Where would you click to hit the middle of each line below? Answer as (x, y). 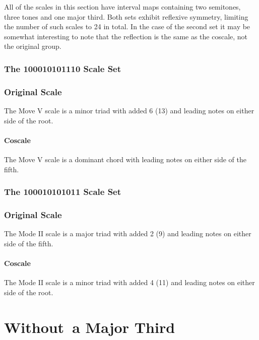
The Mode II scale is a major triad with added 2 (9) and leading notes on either (128, 233)
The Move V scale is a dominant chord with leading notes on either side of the (125, 159)
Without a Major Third (90, 327)
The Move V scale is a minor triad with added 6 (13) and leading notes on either (129, 111)
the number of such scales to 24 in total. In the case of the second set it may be (127, 26)
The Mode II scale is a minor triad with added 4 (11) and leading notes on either (129, 282)
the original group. (33, 46)
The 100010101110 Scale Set (63, 68)
